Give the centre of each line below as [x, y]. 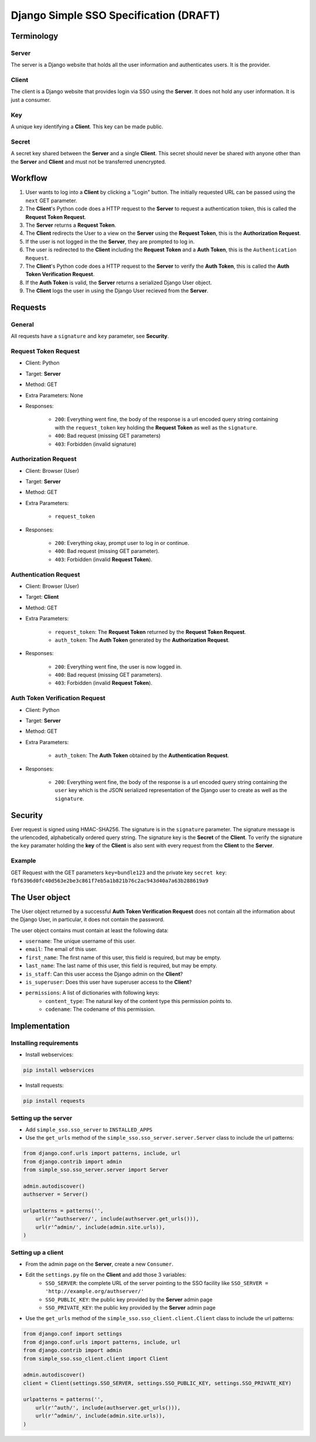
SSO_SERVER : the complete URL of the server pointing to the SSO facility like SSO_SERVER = [157, 1283]
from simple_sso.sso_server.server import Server [96, 1170]
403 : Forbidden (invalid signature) [96, 444]
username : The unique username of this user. [80, 941]
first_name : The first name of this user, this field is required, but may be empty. [123, 957]
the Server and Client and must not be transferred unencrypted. [88, 162]
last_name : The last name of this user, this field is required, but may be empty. [121, 966]
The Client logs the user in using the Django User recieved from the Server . [117, 291]
